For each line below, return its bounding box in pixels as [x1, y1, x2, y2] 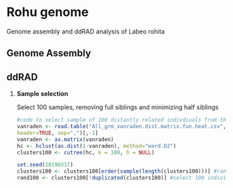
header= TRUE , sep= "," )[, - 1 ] [16, 130, 99, 136]
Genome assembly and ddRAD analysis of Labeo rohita [6, 27, 165, 36]
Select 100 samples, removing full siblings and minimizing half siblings [16, 103, 219, 111]
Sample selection [16, 90, 68, 98]
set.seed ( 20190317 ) [16, 162, 74, 169]
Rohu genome [6, 4, 89, 20]
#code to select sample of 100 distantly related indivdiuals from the [16, 116, 230, 124]
